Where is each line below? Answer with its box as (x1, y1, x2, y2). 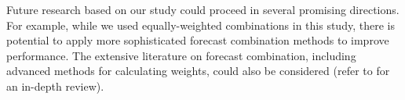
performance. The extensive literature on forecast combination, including (6, 47, 356, 63)
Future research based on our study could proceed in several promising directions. (6, 2, 400, 17)
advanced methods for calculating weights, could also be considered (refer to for (6, 62, 390, 79)
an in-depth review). (6, 77, 104, 94)
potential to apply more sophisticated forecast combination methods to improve (6, 32, 389, 48)
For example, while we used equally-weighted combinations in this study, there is (6, 16, 395, 33)
